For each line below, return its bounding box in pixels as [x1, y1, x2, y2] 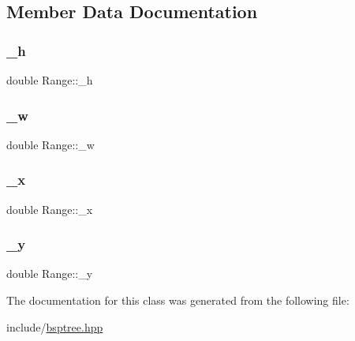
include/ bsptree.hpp [6, 318, 103, 335]
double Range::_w [6, 136, 95, 152]
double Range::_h [6, 72, 93, 88]
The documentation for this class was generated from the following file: [6, 292, 349, 309]
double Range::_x [6, 200, 93, 217]
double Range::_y [6, 265, 93, 282]
